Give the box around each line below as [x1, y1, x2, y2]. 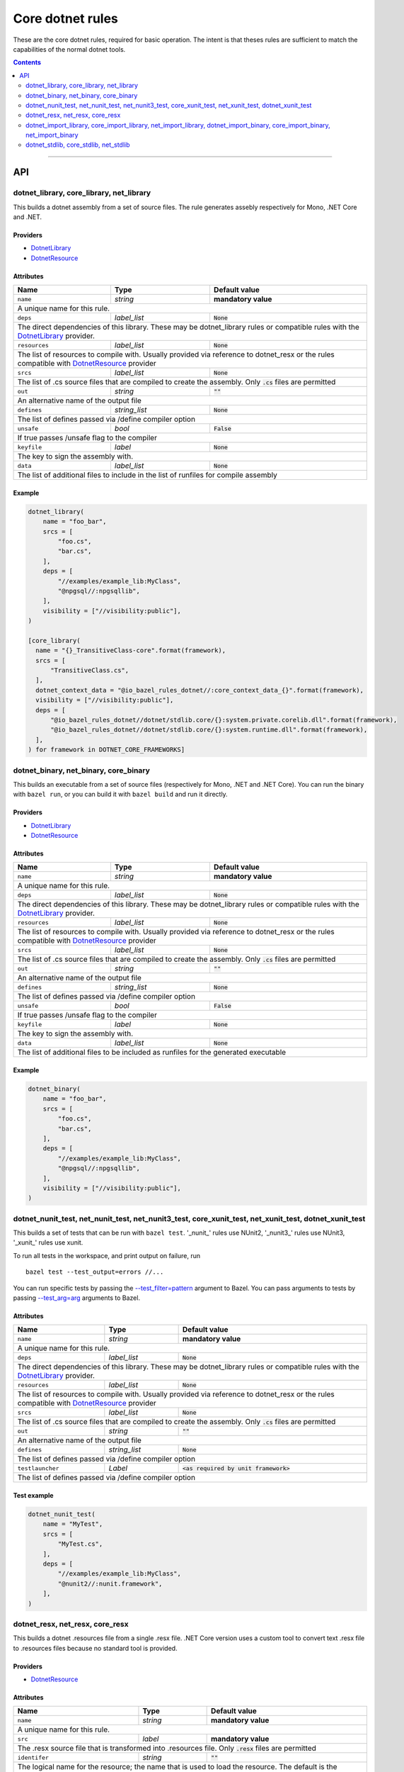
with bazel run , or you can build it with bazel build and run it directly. [13, 790, 228, 799]
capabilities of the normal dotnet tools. [13, 45, 126, 53]
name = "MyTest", [42, 1520, 103, 1528]
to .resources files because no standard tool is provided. [13, 1644, 178, 1652]
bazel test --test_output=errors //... [25, 1268, 164, 1276]
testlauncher [17, 1464, 59, 1472]
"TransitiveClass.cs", [50, 666, 129, 675]
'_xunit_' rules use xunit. [13, 1238, 83, 1247]
